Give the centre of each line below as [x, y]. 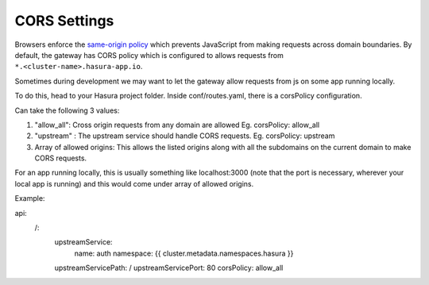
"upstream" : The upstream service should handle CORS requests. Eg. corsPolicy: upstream [185, 136]
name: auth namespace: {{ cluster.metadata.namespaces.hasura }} [184, 253]
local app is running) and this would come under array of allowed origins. [134, 183]
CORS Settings [64, 21]
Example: [30, 198]
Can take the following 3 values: [67, 110]
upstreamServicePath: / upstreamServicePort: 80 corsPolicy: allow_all [169, 268]
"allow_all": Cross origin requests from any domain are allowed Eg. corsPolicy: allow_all [177, 125]
